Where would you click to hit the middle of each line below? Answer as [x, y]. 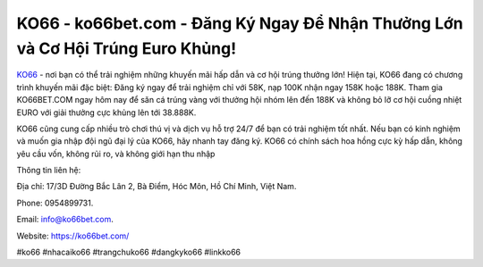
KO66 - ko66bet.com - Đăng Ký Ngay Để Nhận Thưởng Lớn [240, 23]
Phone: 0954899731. [55, 203]
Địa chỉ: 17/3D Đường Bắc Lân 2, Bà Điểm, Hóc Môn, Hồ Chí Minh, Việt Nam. [157, 187]
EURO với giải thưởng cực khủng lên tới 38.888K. [106, 113]
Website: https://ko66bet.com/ [73, 236]
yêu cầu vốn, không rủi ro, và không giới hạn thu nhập [116, 154]
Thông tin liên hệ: [49, 171]
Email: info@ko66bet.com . [65, 220]
